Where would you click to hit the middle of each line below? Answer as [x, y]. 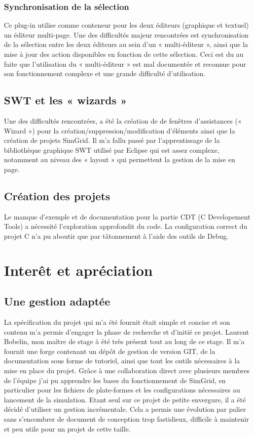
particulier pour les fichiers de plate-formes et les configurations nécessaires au [122, 390]
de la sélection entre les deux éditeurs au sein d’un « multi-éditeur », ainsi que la [126, 44]
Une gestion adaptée [57, 301]
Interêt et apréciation [78, 270]
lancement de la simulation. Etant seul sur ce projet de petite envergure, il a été [125, 399]
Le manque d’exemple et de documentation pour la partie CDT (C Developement [127, 216]
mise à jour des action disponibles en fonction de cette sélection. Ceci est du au [124, 54]
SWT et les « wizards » [66, 100]
